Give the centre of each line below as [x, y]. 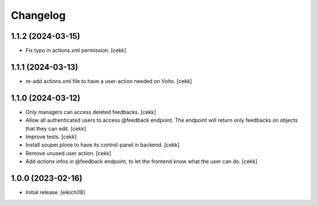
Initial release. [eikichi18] [55, 192]
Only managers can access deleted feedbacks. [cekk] [91, 112]
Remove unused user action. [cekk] [68, 153]
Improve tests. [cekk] [51, 137]
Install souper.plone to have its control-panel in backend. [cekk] [103, 145]
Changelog [38, 15]
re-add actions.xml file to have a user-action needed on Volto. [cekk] [109, 81]
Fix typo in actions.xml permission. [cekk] [76, 51]
